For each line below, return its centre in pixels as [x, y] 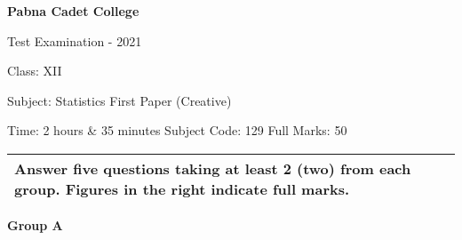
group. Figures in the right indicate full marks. [182, 188]
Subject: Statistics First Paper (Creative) [119, 100]
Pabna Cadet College [73, 11]
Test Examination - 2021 [75, 40]
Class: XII [35, 71]
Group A [35, 224]
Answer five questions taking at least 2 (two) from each [213, 168]
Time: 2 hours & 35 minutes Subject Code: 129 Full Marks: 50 [177, 130]
